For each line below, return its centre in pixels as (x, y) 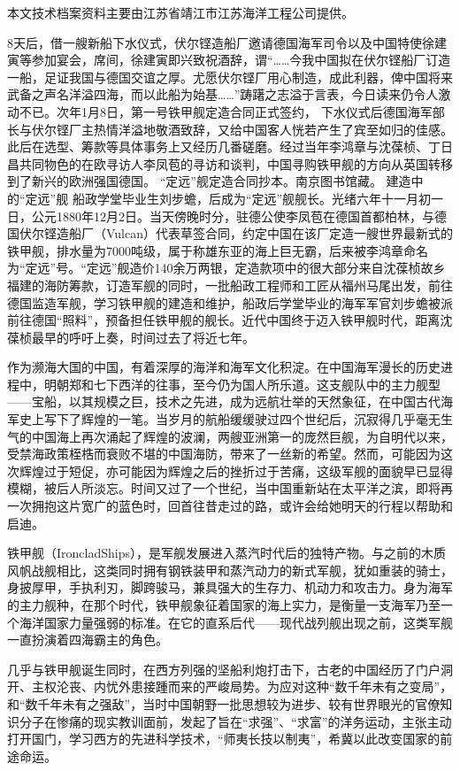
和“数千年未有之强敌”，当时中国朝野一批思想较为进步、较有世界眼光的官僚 (224, 703)
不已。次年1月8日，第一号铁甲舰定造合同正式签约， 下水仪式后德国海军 (226, 111)
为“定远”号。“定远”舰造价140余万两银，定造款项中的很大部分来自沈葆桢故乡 (226, 268)
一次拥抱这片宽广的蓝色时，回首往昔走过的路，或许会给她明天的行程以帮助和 (230, 506)
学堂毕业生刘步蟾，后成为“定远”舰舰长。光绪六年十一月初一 (270, 198)
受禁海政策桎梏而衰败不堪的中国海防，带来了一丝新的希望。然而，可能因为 (224, 454)
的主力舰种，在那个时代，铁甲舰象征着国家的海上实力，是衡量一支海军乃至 (224, 605)
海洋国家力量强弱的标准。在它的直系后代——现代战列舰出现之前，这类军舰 (236, 622)
